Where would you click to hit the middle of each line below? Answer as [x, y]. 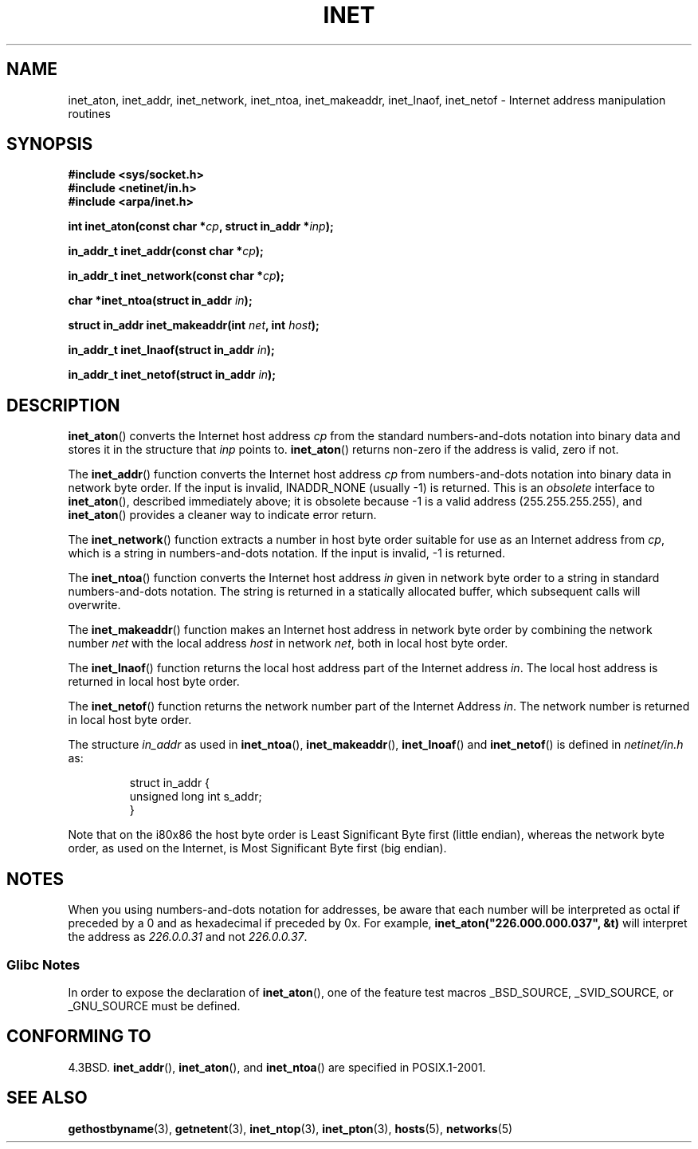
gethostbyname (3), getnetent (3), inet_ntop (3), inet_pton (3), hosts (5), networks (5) [290, 1128]
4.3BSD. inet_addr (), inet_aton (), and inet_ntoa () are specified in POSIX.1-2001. [277, 1067]
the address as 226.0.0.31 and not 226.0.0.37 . [188, 937]
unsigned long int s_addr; [196, 797]
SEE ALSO [47, 1098]
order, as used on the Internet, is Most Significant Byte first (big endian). [257, 848]
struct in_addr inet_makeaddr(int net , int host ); [194, 325]
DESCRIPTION [63, 405]
